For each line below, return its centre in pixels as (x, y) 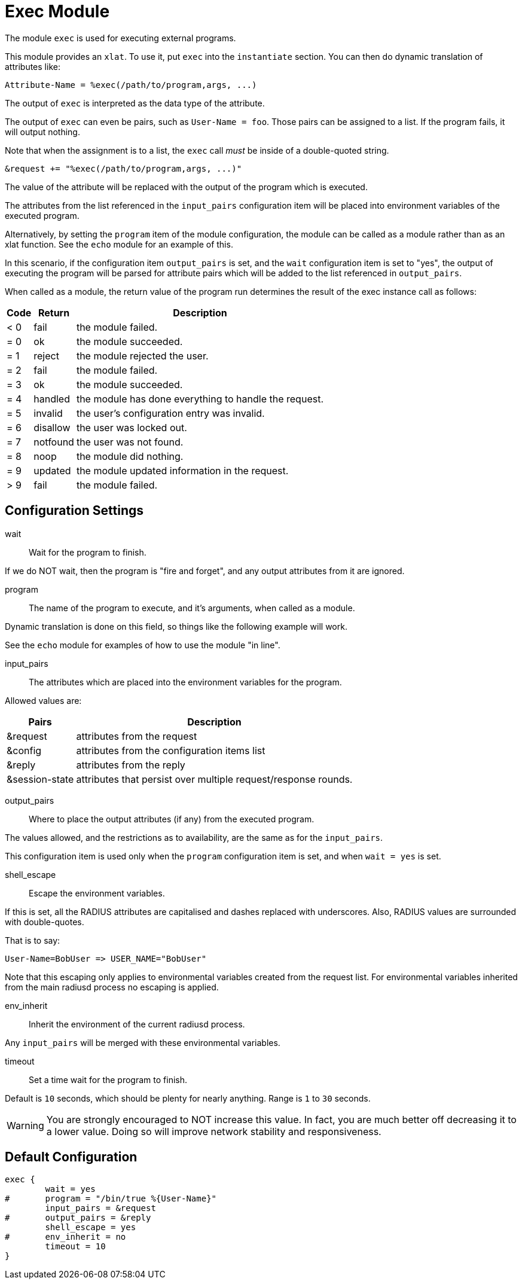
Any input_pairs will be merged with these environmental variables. (143, 1042)
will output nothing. (42, 132)
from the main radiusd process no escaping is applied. (112, 987)
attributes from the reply (131, 765)
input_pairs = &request (100, 1208)
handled (52, 399)
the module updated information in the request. (182, 470)
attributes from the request (137, 736)
